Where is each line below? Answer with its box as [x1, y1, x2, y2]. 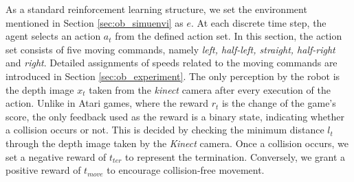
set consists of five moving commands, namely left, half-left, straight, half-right [5, 42, 335, 56]
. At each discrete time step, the [191, 15, 327, 29]
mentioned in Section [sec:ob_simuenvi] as [5, 15, 184, 29]
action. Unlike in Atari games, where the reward [5, 96, 208, 110]
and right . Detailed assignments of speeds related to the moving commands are [5, 55, 338, 70]
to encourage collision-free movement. [107, 163, 265, 177]
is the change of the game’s [221, 96, 336, 110]
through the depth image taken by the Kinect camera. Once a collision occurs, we [5, 135, 349, 150]
